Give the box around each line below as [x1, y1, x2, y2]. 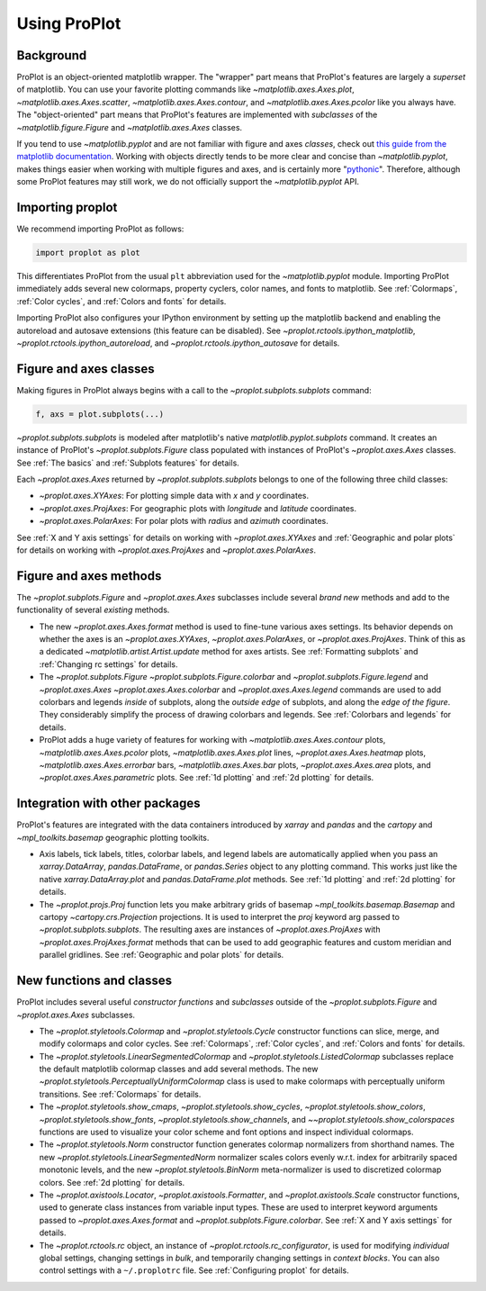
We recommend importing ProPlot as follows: [16, 223, 184, 234]
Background [16, 48, 87, 63]
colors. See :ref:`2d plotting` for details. [39, 1177, 185, 1187]
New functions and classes [16, 973, 173, 989]
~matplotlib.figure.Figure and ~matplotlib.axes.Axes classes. [16, 122, 243, 132]
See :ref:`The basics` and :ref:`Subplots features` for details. [16, 457, 240, 468]
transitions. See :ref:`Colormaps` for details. [39, 1088, 202, 1099]
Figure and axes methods [16, 568, 162, 583]
